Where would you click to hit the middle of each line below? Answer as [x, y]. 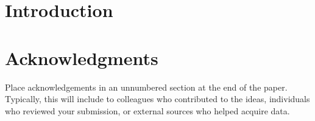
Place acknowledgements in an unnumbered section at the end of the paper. [146, 87]
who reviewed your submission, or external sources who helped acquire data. [147, 110]
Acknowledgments [82, 57]
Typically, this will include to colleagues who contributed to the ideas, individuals [157, 99]
